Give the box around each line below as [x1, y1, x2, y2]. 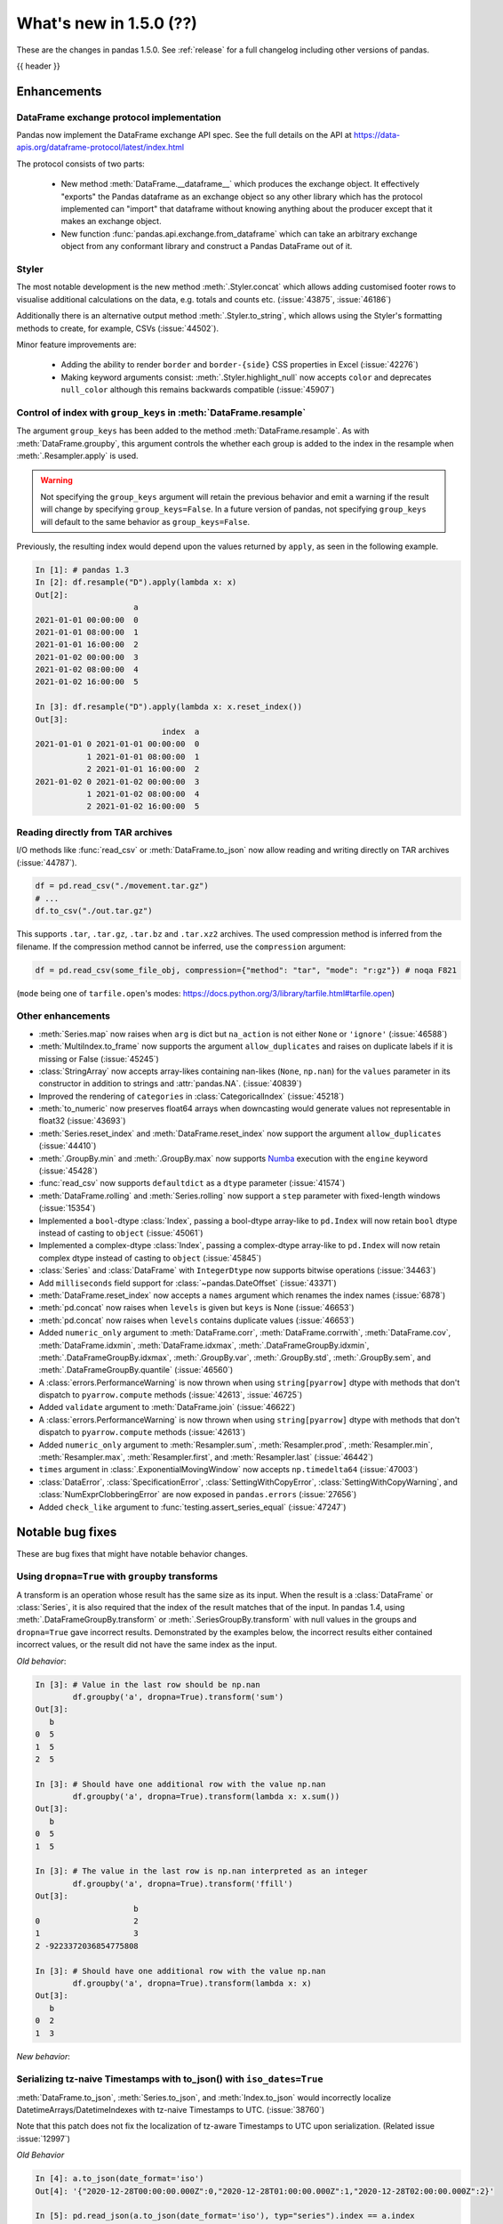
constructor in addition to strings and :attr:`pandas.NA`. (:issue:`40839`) [38, 1078, 302, 1089]
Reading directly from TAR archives [16, 826, 173, 838]
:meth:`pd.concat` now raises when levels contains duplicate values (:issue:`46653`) [38, 1315, 355, 1326]
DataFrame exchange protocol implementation [16, 111, 222, 124]
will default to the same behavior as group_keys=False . [40, 516, 251, 527]
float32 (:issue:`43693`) [38, 1116, 126, 1126]
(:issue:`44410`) [38, 1140, 97, 1151]
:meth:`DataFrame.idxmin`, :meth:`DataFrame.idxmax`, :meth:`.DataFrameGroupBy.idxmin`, [38, 1340, 370, 1350]
